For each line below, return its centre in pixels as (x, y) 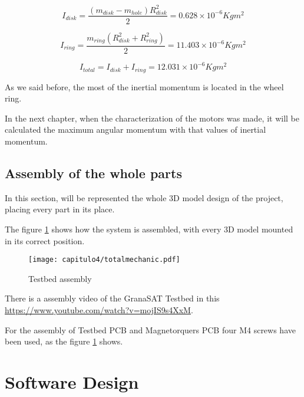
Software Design (72, 381)
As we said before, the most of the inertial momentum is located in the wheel (144, 86)
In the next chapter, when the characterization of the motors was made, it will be (152, 118)
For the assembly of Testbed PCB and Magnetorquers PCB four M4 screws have (150, 329)
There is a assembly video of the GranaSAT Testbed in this (112, 298)
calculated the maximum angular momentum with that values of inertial (136, 129)
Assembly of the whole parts (93, 173)
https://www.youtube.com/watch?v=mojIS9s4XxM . (99, 309)
